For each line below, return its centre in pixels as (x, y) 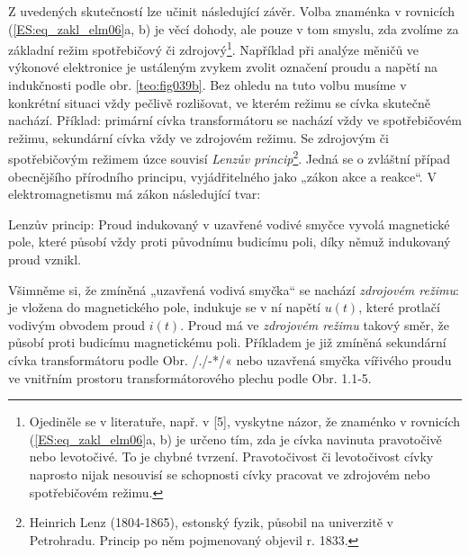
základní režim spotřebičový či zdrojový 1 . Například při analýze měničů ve (214, 48)
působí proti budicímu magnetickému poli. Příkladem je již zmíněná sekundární (227, 342)
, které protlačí (399, 307)
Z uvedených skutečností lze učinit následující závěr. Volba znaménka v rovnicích (232, 11)
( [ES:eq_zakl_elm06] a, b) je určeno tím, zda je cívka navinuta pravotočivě (235, 439)
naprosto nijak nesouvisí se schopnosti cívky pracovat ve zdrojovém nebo (230, 474)
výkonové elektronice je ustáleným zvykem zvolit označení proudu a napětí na (223, 67)
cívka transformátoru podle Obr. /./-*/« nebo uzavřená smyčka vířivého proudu (230, 360)
